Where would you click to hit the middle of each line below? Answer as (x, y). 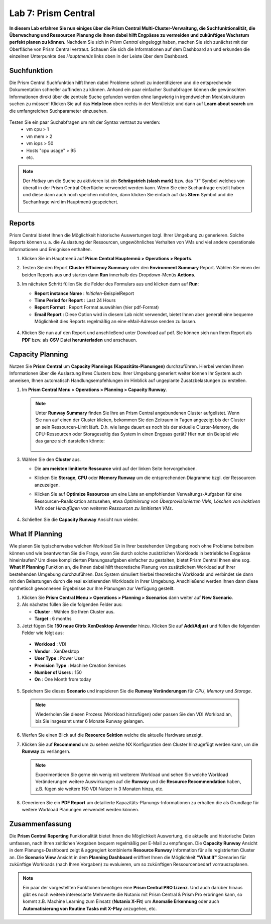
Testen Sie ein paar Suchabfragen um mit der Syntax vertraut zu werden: (85, 122)
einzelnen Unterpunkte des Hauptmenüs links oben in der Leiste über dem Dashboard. (99, 56)
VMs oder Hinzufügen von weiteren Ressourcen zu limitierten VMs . (104, 508)
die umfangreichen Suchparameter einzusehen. (58, 111)
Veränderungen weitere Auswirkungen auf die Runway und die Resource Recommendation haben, (138, 782)
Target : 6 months (53, 619)
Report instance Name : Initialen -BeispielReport (84, 293)
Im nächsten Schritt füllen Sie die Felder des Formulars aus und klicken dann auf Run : (110, 284)
